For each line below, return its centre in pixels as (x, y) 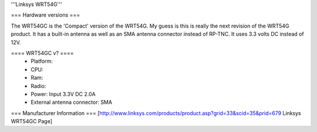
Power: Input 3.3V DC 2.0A (63, 94)
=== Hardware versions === (45, 15)
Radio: (38, 86)
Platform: (42, 61)
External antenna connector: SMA (72, 102)
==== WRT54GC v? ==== (42, 53)
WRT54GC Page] (32, 121)
